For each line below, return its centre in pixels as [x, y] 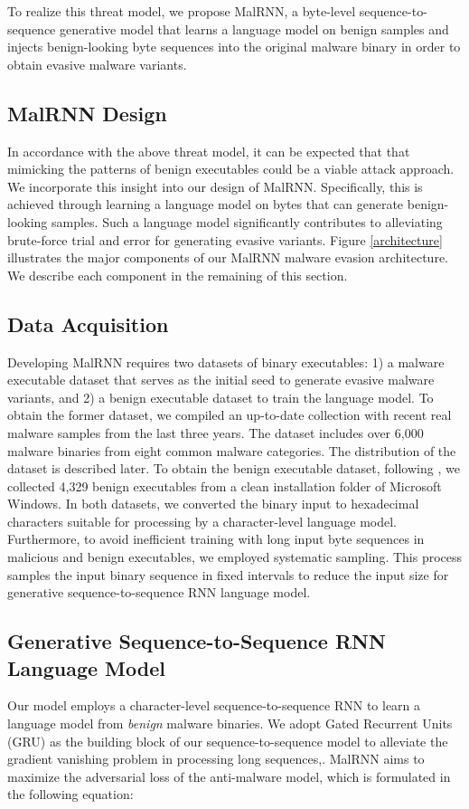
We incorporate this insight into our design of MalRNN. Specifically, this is [215, 186]
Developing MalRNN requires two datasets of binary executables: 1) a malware [226, 362]
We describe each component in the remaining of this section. [178, 275]
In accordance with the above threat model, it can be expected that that [209, 151]
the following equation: [70, 794]
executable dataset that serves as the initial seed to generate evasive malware [221, 380]
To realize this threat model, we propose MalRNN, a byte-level [182, 11]
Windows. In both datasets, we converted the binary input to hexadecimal [213, 504]
